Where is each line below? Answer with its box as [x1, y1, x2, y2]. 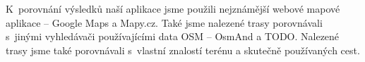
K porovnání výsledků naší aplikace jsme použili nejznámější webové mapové [6, 1, 340, 15]
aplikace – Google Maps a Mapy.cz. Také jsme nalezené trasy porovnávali [6, 15, 323, 30]
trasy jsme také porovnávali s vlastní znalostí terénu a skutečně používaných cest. [6, 42, 360, 57]
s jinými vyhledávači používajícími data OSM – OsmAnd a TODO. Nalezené [6, 29, 340, 44]
